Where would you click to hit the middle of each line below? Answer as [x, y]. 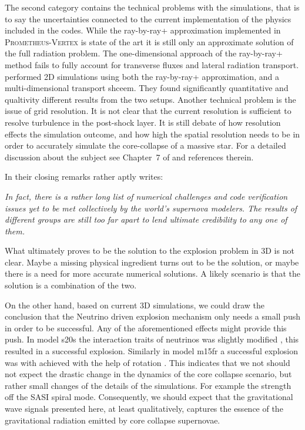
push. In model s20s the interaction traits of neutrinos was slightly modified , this [152, 339]
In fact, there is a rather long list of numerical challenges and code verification [146, 196]
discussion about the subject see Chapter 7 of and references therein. [129, 157]
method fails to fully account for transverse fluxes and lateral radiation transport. [152, 64]
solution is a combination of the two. [71, 285]
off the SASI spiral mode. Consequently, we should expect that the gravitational [149, 397]
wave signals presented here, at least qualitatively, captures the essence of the [144, 408]
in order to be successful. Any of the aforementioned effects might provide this [146, 327]
